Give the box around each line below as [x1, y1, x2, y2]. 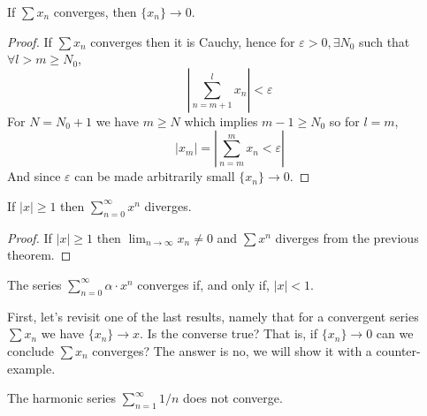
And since [7, 167, 61, 185]
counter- [376, 341, 421, 359]
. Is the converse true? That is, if [140, 324, 318, 343]
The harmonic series [7, 389, 117, 407]
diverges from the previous [275, 228, 419, 246]
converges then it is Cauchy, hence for [90, 32, 295, 50]
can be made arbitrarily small [74, 167, 235, 185]
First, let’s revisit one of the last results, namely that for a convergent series [7, 306, 419, 325]
